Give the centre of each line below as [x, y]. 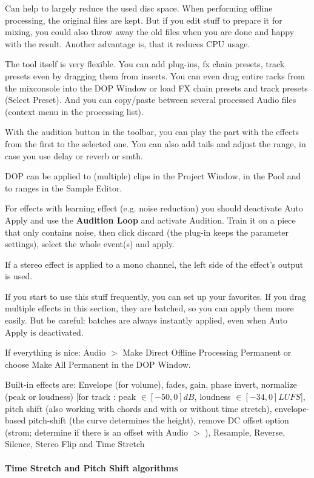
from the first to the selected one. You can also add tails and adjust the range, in [155, 143]
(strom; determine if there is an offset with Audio [97, 432]
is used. [19, 276]
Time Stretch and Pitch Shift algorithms [92, 467]
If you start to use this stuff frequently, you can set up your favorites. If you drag [155, 296]
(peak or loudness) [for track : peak [71, 397]
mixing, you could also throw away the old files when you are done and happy [150, 32]
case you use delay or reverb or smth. [74, 155]
